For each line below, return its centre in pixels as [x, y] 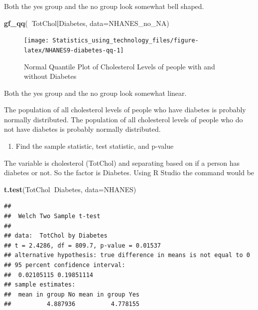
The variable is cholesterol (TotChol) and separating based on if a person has [122, 162]
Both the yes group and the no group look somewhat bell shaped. [104, 6]
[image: [37, 41]
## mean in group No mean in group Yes [72, 294]
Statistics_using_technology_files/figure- [126, 41]
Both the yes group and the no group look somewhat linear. [95, 93]
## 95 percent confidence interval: [65, 265]
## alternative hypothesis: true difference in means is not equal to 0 [127, 255]
